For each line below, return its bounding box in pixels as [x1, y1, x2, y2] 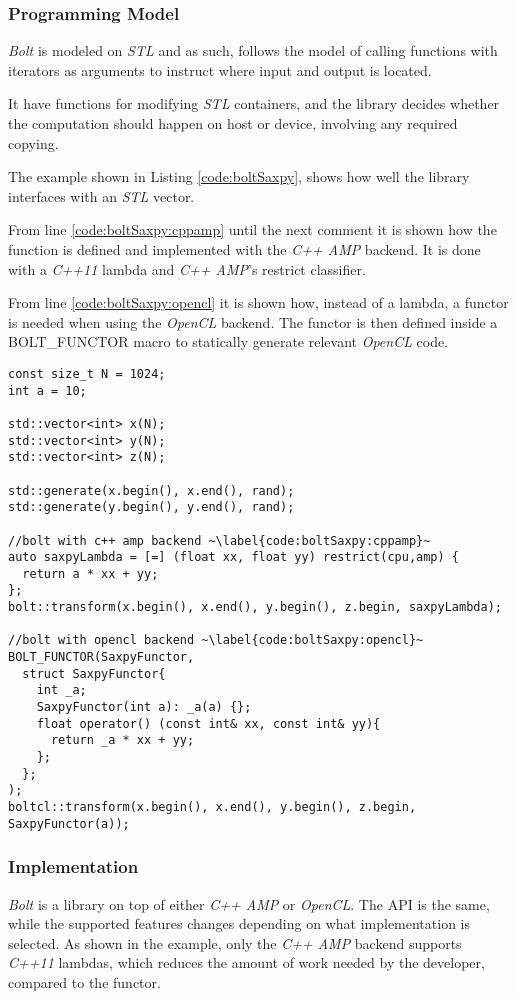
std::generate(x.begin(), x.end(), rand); [8, 483, 295, 498]
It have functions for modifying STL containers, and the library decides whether [8, 93, 500, 114]
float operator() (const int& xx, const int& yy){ [36, 716, 381, 731]
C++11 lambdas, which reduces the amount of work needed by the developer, [8, 952, 485, 973]
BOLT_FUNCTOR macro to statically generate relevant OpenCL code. [8, 331, 449, 352]
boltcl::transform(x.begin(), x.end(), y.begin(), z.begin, [8, 800, 417, 814]
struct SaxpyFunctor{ [22, 666, 166, 681]
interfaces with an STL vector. [8, 185, 195, 206]
